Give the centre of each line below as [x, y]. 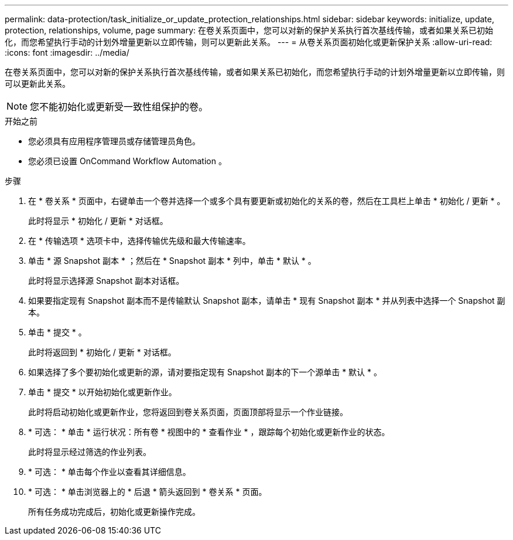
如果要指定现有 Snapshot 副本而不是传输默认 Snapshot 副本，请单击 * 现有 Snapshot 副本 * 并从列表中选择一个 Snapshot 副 [267, 300]
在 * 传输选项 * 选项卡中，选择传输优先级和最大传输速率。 [139, 241]
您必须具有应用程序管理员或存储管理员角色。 [114, 141]
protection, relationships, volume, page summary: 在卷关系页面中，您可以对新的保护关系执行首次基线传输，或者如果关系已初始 [249, 30]
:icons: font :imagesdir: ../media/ [67, 52]
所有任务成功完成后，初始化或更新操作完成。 [114, 512]
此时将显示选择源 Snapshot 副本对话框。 [106, 281]
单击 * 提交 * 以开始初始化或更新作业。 [102, 392]
